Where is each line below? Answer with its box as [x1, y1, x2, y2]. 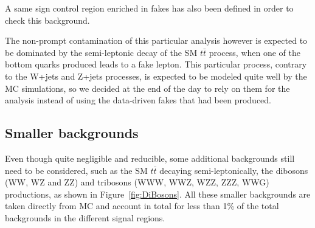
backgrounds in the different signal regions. [5, 211, 165, 224]
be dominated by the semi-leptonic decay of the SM [5, 46, 198, 58]
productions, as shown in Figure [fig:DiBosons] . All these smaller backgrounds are [5, 187, 311, 200]
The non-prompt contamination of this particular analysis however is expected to [5, 34, 308, 47]
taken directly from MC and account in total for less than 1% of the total [5, 199, 279, 212]
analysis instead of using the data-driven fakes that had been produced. [5, 94, 272, 106]
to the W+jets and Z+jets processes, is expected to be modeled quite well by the [5, 69, 307, 82]
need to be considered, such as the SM [5, 164, 148, 176]
